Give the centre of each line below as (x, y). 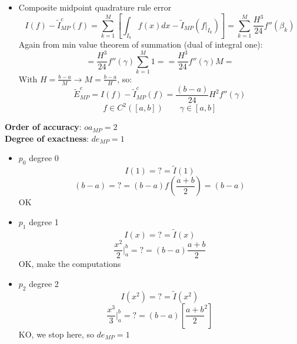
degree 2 (44, 283)
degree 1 (44, 222)
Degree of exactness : (47, 138)
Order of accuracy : (43, 127)
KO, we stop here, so (56, 334)
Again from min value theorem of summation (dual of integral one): (141, 44)
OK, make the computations (70, 264)
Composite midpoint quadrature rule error (95, 7)
